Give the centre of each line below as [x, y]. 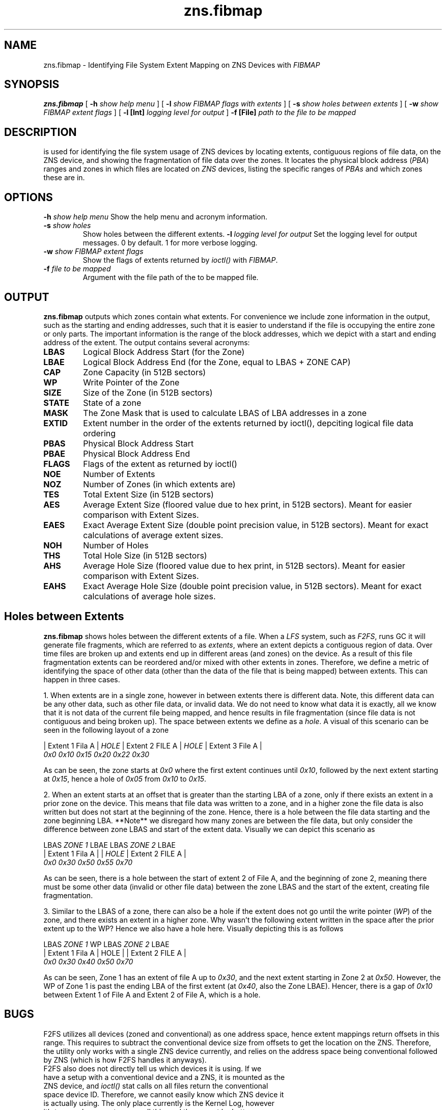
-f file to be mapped [77, 269]
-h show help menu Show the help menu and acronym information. [156, 217]
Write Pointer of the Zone [131, 382]
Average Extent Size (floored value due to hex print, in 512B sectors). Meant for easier [247, 504]
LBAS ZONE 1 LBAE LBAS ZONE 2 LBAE [109, 845]
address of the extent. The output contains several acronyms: [147, 342]
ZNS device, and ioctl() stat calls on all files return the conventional [156, 1086]
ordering [100, 433]
